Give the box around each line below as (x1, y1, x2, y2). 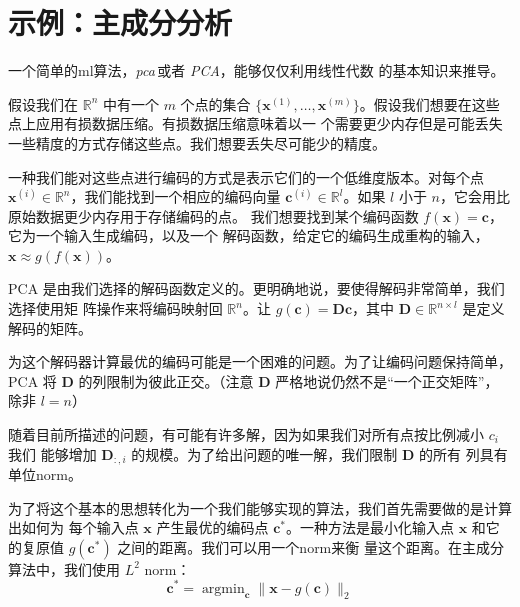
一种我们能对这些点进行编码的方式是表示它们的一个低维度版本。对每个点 (8, 166, 484, 187)
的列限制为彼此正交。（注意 (78, 370, 254, 391)
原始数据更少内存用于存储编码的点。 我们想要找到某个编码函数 (8, 205, 419, 226)
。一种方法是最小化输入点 (286, 517, 454, 538)
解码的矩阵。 (8, 317, 92, 338)
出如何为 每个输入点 (8, 517, 139, 538)
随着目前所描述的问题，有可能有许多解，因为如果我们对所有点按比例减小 (8, 424, 484, 445)
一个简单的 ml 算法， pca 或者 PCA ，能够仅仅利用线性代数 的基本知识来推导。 (8, 60, 505, 81)
